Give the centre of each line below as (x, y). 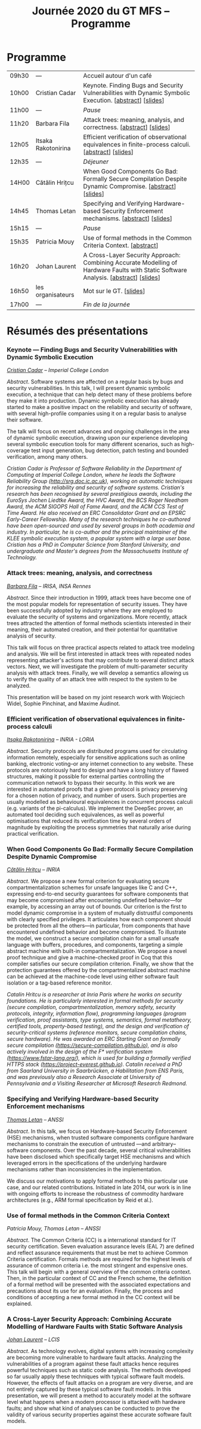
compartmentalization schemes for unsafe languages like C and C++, (92, 888)
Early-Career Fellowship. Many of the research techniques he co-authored (99, 519)
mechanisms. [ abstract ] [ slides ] (128, 218)
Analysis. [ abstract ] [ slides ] (122, 278)
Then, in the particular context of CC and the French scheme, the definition (99, 1278)
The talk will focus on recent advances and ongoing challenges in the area (98, 431)
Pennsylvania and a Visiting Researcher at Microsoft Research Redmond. (97, 1083)
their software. (25, 420)
